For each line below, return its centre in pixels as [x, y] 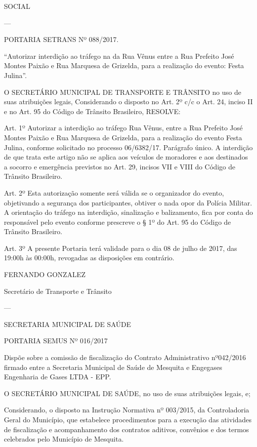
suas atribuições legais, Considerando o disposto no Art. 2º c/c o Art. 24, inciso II [128, 102]
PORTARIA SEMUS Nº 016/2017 [56, 341]
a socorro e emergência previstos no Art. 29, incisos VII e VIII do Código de [120, 166]
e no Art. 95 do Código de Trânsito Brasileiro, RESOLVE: [92, 111]
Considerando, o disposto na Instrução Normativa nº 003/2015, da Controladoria [127, 410]
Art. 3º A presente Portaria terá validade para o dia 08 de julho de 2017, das [121, 248]
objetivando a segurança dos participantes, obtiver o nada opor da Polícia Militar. [128, 202]
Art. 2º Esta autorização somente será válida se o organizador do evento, [114, 192]
